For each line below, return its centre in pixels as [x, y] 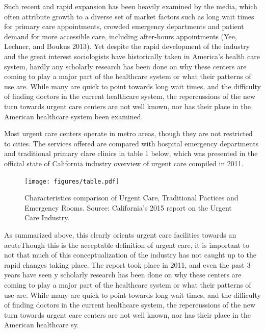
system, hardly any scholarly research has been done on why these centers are [125, 66]
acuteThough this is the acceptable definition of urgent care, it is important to [127, 245]
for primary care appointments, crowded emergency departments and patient [124, 26]
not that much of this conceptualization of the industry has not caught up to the [130, 255]
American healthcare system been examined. [74, 116]
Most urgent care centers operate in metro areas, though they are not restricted [128, 133]
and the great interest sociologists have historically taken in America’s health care [132, 56]
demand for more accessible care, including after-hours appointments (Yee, [121, 36]
